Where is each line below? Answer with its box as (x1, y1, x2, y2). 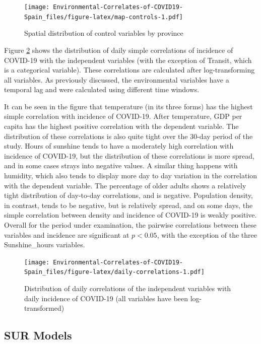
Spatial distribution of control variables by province (24, 28, 183, 38)
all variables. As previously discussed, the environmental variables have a (4, 74, 229, 85)
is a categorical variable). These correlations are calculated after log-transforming (4, 64, 255, 75)
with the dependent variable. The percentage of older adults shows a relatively (4, 180, 246, 190)
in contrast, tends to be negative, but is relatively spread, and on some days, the (4, 199, 253, 210)
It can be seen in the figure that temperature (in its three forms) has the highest (4, 101, 253, 111)
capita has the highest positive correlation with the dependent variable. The (4, 121, 239, 131)
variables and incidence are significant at (4, 229, 129, 240)
